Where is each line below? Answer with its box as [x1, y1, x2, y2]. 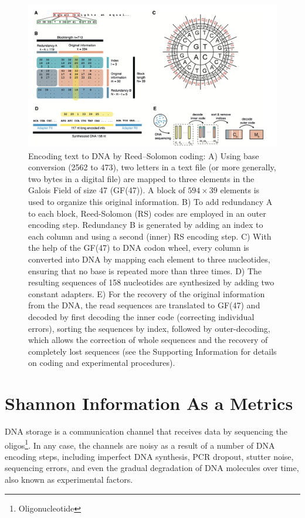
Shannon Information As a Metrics [5, 391, 293, 415]
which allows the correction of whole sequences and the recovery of [28, 334, 268, 346]
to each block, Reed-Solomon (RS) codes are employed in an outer [28, 207, 266, 219]
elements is [220, 184, 260, 196]
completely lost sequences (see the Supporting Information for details [28, 345, 277, 357]
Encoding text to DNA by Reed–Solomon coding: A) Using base [28, 149, 259, 162]
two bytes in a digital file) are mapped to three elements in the [28, 172, 255, 184]
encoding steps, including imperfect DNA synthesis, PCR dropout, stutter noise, [5, 450, 294, 462]
